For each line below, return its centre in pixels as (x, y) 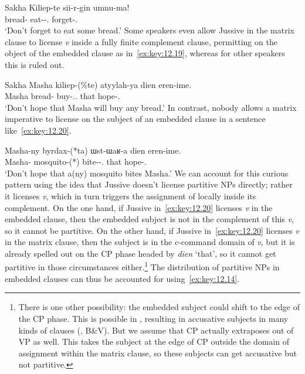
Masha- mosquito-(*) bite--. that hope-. (76, 161)
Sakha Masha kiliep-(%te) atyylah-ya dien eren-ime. (98, 84)
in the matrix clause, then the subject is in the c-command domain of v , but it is (150, 242)
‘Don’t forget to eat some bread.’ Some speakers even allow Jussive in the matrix (150, 30)
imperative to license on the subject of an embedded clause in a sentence (135, 119)
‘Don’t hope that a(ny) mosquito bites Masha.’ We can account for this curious (147, 173)
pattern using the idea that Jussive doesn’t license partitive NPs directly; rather (149, 184)
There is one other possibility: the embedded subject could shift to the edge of (159, 307)
